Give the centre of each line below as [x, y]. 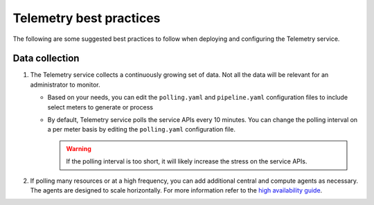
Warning [79, 148]
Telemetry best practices [87, 18]
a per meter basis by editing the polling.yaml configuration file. [141, 130]
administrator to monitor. [65, 84]
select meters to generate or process [100, 107]
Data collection [46, 59]
